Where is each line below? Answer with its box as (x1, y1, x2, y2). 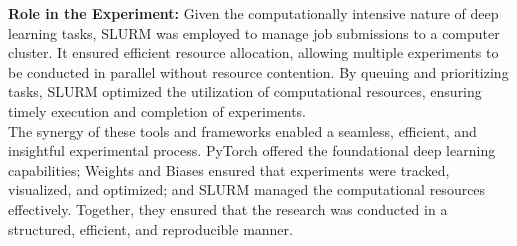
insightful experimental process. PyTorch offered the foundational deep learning (8, 140, 496, 161)
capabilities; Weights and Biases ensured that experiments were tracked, (8, 159, 450, 180)
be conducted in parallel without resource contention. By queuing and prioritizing (8, 61, 509, 82)
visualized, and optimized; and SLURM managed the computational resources (8, 179, 486, 200)
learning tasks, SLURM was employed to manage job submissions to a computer (8, 22, 500, 43)
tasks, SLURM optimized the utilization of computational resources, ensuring (8, 81, 482, 102)
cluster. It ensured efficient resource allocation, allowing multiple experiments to (8, 42, 499, 63)
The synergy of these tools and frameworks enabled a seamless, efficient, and (8, 120, 477, 141)
